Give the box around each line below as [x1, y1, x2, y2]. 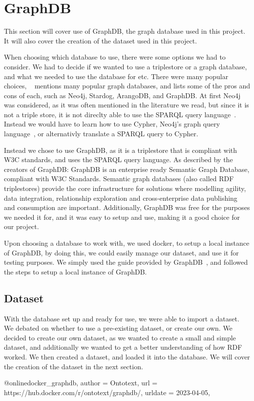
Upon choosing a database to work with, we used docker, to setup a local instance [4, 238, 250, 248]
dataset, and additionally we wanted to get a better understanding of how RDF [4, 342, 242, 352]
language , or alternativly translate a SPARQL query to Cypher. [4, 128, 198, 139]
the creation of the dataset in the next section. [4, 361, 143, 371]
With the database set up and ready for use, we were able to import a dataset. [4, 313, 239, 323]
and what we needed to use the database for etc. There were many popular [4, 71, 229, 81]
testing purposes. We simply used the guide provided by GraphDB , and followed [4, 257, 248, 267]
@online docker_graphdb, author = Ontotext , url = [4, 378, 158, 388]
